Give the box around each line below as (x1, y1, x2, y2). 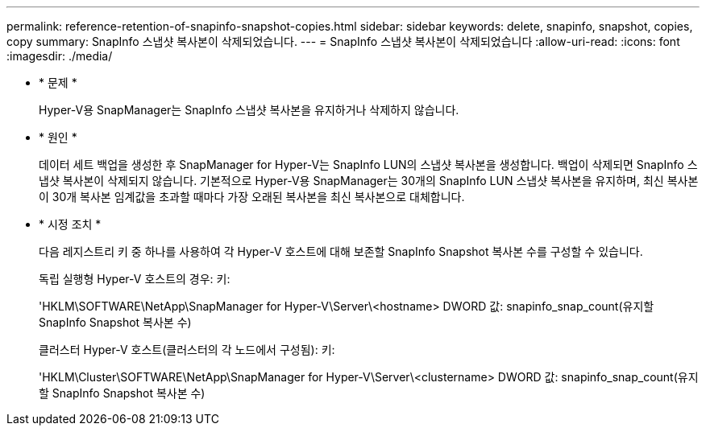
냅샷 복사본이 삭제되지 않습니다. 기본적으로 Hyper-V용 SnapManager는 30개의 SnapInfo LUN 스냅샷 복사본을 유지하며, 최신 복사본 (39, 174, 699, 187)
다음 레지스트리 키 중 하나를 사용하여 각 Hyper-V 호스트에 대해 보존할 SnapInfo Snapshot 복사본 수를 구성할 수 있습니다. (39, 245, 643, 258)
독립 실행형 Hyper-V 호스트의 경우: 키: (39, 272, 230, 286)
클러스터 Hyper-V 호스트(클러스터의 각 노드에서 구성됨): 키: (39, 343, 335, 356)
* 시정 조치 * (39, 217, 102, 231)
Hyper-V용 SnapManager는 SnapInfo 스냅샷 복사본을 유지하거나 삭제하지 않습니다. (39, 103, 459, 117)
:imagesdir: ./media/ (6, 49, 113, 63)
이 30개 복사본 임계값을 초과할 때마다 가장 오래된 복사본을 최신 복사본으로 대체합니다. (39, 190, 465, 204)
